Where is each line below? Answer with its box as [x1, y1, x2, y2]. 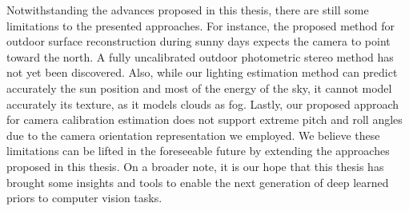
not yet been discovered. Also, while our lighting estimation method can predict [6, 64, 398, 81]
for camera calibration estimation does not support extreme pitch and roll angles [6, 111, 403, 128]
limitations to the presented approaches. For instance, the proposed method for [6, 17, 395, 34]
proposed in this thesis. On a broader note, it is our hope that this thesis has [6, 157, 384, 174]
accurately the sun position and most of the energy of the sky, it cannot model [6, 79, 392, 96]
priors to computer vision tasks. [6, 189, 162, 206]
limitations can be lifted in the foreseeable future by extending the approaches [6, 142, 390, 159]
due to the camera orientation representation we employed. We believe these [6, 126, 380, 143]
